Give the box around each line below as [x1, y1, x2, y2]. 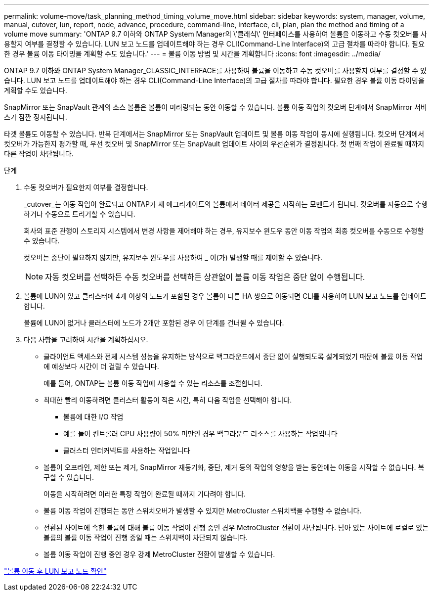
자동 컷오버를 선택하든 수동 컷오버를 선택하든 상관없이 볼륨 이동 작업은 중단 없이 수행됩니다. [45, 272, 365, 282]
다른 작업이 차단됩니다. [4, 149, 74, 158]
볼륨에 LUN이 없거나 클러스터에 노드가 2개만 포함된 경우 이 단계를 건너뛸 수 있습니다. [24, 319, 284, 327]
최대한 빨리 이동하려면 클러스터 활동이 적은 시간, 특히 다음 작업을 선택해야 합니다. [43, 396, 292, 404]
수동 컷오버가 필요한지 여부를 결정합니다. [24, 183, 148, 191]
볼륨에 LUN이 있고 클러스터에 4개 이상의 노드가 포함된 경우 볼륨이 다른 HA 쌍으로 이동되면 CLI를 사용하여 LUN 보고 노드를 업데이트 [24, 292, 427, 300]
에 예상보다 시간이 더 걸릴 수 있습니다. [43, 362, 159, 370]
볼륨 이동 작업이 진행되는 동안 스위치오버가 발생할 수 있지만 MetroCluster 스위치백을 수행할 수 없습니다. [43, 506, 362, 515]
